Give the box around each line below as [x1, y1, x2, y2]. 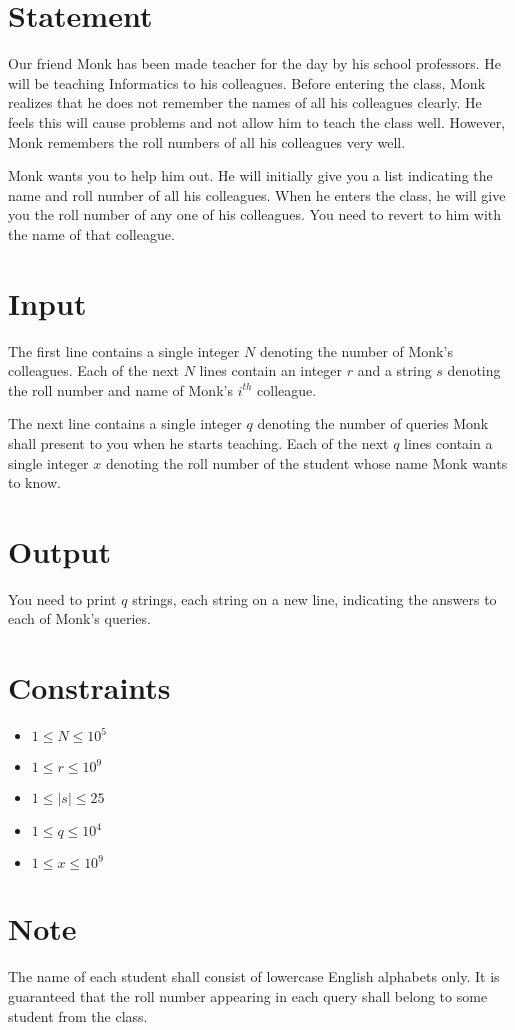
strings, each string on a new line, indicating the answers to [132, 588, 497, 609]
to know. [8, 472, 61, 493]
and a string [357, 360, 432, 381]
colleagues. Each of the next [8, 360, 179, 381]
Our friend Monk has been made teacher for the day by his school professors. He [8, 53, 502, 74]
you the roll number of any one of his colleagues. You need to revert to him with [8, 204, 502, 225]
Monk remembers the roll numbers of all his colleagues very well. [8, 131, 406, 152]
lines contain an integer [199, 360, 343, 381]
